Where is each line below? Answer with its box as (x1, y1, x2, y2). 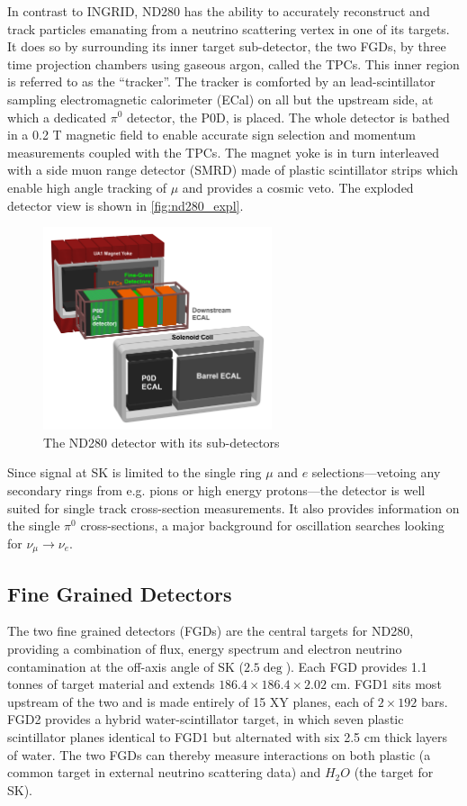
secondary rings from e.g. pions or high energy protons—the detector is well (7, 480, 426, 499)
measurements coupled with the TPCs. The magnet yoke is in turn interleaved (7, 142, 440, 161)
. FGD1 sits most (346, 675, 442, 693)
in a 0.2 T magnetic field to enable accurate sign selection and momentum (7, 125, 416, 144)
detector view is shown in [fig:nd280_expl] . (7, 195, 244, 214)
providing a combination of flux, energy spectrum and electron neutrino (7, 639, 402, 657)
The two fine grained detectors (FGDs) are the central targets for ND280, (7, 621, 414, 640)
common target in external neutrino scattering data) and (7, 763, 321, 782)
